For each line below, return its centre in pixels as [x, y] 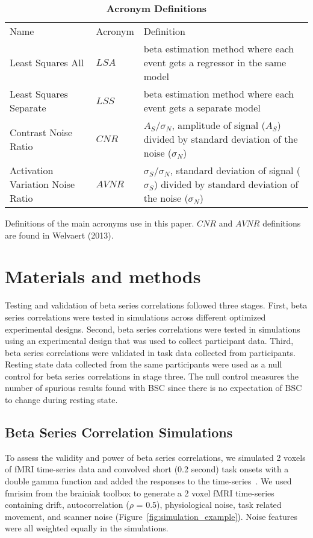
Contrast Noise [41, 132]
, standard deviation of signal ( [235, 170]
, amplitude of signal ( [218, 125]
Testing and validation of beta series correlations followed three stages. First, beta [156, 305]
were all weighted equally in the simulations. [87, 528]
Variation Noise [42, 184]
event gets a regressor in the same [215, 62]
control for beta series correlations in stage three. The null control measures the [152, 376]
